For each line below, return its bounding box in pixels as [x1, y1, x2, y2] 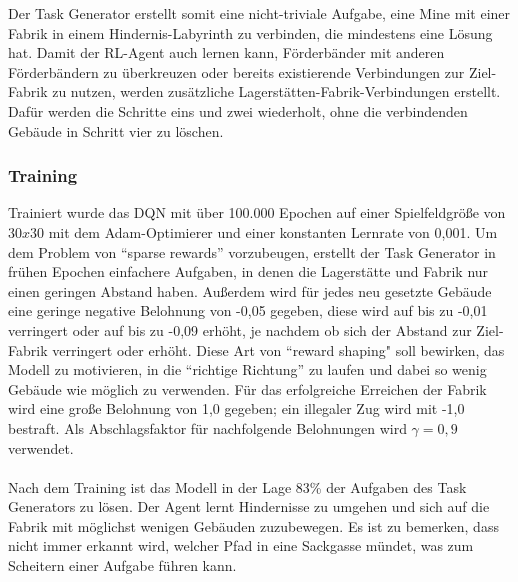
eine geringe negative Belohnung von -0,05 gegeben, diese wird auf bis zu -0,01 [8, 300, 488, 321]
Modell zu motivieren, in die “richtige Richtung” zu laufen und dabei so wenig [8, 359, 487, 380]
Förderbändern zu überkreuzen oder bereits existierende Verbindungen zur [8, 61, 465, 82]
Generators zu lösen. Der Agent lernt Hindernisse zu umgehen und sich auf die [8, 496, 490, 517]
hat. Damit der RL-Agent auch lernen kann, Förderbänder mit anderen [8, 42, 445, 63]
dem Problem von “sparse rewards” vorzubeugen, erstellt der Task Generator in [8, 241, 496, 262]
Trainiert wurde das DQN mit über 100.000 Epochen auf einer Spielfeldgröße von [8, 202, 506, 223]
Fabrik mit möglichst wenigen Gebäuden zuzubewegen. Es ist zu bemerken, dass [8, 515, 499, 536]
